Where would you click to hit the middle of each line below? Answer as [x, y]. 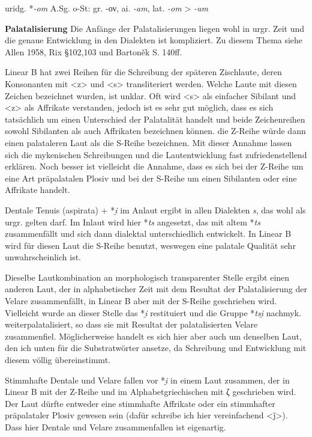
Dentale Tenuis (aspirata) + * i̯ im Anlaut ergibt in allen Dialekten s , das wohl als [155, 209]
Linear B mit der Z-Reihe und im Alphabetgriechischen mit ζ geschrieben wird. [151, 392]
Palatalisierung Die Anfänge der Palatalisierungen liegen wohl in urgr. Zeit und [155, 28]
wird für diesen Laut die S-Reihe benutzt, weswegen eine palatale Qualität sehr [150, 245]
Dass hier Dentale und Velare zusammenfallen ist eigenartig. [115, 427]
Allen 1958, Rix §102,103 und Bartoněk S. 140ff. [94, 51]
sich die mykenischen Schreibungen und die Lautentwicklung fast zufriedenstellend [156, 154]
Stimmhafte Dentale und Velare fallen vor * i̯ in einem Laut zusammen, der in [147, 380]
